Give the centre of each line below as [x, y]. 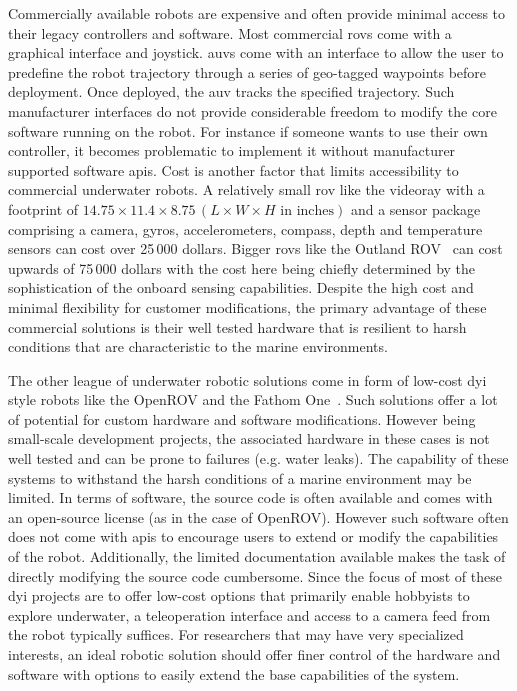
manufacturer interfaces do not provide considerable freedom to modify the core [252, 110]
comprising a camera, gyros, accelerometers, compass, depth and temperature [245, 228]
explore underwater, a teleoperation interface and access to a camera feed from [249, 614]
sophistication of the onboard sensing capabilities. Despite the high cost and [241, 287]
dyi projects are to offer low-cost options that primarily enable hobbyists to [239, 595]
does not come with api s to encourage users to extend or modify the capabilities [253, 536]
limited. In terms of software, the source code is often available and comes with [250, 497]
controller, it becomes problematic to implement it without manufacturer [232, 150]
